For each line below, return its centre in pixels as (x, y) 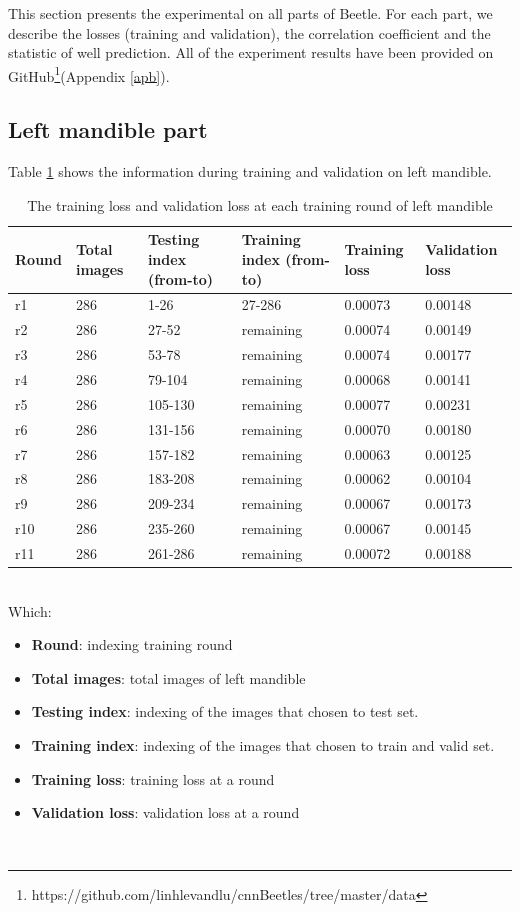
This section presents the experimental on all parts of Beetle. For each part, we (250, 13)
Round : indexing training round (132, 644)
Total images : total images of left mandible (168, 677)
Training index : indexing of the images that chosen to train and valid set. (263, 744)
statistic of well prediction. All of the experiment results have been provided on (251, 52)
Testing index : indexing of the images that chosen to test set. (225, 711)
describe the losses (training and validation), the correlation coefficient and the (249, 32)
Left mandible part (108, 129)
